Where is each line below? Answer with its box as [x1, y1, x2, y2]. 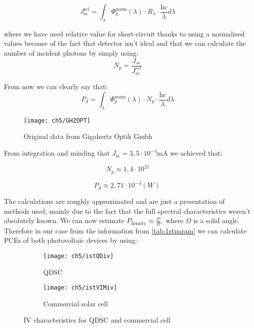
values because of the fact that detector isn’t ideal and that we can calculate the [4, 38, 246, 48]
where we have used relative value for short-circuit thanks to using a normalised [4, 28, 245, 38]
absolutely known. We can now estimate [4, 215, 125, 226]
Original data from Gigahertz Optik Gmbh [24, 131, 153, 141]
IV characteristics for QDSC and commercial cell [24, 315, 170, 325]
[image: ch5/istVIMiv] [43, 284, 117, 292]
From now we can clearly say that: [4, 81, 108, 92]
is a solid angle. [193, 215, 240, 226]
